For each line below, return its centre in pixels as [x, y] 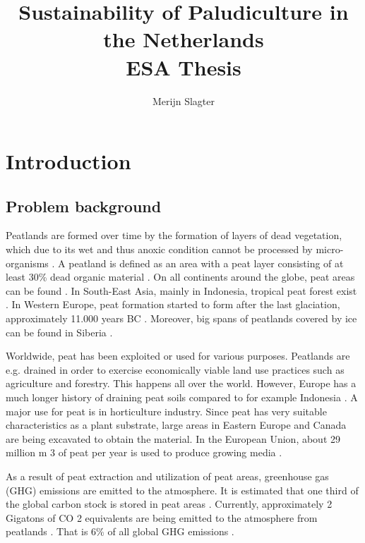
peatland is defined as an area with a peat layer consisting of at [206, 263]
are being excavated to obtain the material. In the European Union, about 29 [173, 438]
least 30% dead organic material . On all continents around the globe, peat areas [180, 277]
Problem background [84, 206]
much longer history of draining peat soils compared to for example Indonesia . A [182, 397]
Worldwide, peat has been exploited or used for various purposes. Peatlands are [178, 356]
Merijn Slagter [184, 100]
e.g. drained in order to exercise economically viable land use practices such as [175, 369]
